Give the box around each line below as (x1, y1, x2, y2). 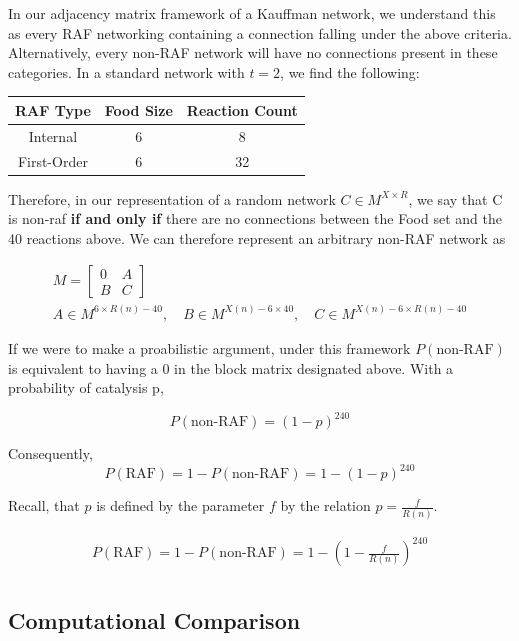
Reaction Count (186, 99, 298, 120)
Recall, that (8, 495, 80, 516)
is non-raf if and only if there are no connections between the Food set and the (8, 208, 502, 229)
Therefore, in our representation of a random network (8, 188, 336, 209)
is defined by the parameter (96, 495, 265, 516)
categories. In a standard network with (8, 61, 245, 82)
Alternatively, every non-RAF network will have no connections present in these (8, 42, 498, 63)
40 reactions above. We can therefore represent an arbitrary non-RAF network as (8, 227, 506, 248)
